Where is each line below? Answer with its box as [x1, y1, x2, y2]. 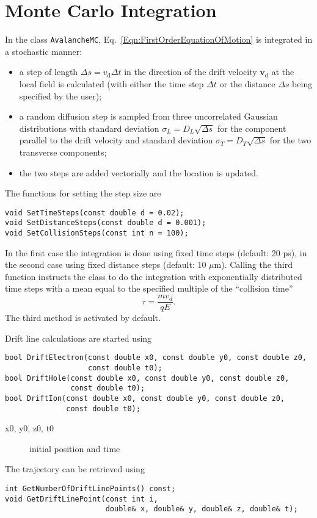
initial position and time [29, 442, 120, 455]
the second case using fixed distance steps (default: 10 [5, 258, 206, 271]
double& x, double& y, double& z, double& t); [105, 505, 298, 514]
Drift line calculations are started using [5, 331, 152, 344]
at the [271, 65, 294, 78]
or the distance [219, 77, 275, 90]
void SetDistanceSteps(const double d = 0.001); [5, 218, 206, 228]
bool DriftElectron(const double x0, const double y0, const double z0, [5, 353, 307, 362]
